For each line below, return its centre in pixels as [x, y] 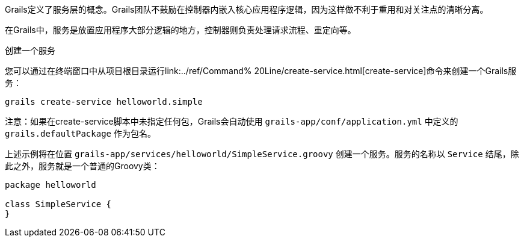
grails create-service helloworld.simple [104, 102]
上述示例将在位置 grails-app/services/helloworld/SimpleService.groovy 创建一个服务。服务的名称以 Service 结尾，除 [262, 154]
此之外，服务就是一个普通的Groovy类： [82, 166]
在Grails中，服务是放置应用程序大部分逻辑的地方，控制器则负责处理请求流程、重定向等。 [180, 30]
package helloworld [51, 185]
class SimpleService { [58, 204]
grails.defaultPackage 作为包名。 [80, 133]
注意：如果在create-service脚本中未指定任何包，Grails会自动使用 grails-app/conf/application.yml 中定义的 [232, 121]
